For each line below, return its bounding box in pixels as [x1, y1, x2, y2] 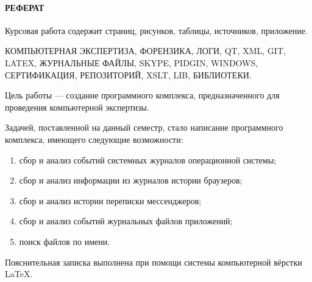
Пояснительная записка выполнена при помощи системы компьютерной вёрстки [5, 255, 302, 268]
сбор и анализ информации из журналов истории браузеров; [19, 174, 243, 187]
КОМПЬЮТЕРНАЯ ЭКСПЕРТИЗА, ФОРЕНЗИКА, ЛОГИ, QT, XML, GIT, [5, 44, 286, 57]
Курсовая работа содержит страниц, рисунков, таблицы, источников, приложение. [5, 24, 308, 36]
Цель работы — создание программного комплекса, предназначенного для [5, 89, 280, 101]
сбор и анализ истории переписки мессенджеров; [19, 194, 202, 207]
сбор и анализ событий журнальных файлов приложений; [19, 215, 233, 227]
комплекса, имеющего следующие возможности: [5, 132, 183, 145]
